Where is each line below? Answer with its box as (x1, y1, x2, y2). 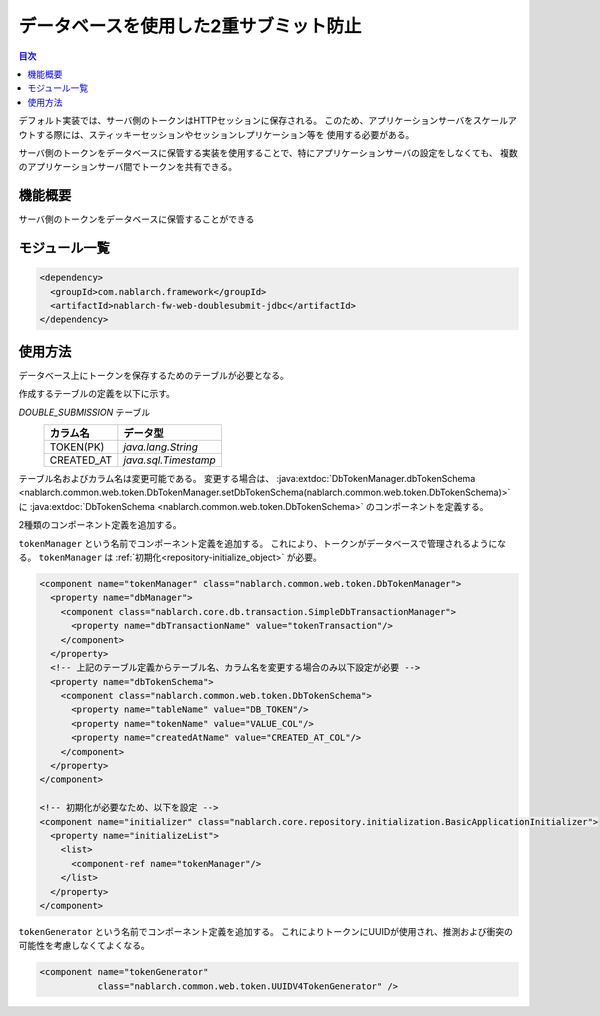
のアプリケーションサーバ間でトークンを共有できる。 (18, 161, 238, 173)
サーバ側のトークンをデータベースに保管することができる (18, 213, 255, 225)
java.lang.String (123, 440, 199, 454)
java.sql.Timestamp (123, 453, 217, 467)
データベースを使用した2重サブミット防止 (18, 15, 362, 37)
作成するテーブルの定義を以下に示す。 (18, 388, 175, 400)
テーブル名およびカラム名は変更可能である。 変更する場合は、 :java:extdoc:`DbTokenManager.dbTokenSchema (18, 473, 476, 485)
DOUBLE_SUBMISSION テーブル (18, 406, 151, 418)
